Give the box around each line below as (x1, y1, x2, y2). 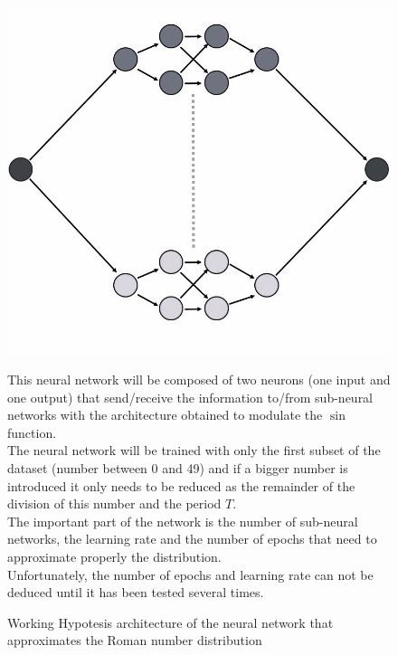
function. (7, 422, 57, 441)
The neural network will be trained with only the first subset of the (7, 441, 381, 460)
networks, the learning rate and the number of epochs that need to (7, 529, 377, 548)
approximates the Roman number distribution (7, 631, 262, 650)
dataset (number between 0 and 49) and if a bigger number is (7, 459, 348, 478)
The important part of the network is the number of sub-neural (7, 511, 358, 530)
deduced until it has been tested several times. (7, 583, 264, 602)
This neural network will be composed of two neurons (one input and (7, 370, 391, 389)
